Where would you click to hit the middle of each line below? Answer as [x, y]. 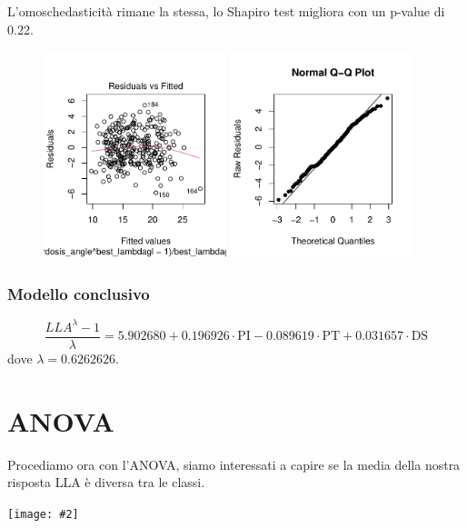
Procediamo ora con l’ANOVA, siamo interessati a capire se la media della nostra [234, 464]
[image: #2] [43, 514]
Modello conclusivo [79, 293]
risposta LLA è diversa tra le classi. [106, 482]
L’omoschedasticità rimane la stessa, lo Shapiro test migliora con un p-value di [226, 11]
